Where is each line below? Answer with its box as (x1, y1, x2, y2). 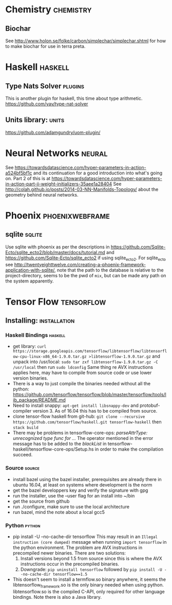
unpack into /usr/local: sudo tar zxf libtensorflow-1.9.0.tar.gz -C (12, 359, 158, 365)
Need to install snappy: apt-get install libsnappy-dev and (12, 402, 139, 408)
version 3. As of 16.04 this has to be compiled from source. (32, 408, 158, 414)
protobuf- (139, 402, 160, 408)
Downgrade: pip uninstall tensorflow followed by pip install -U (20, 566, 163, 573)
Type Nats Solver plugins (5, 81, 85, 91)
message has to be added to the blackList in (12, 441, 107, 447)
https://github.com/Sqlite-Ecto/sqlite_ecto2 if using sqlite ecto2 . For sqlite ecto (5, 255, 166, 262)
